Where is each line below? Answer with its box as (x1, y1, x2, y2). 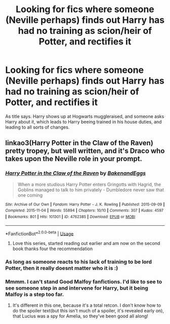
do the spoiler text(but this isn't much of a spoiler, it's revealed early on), (12, 308, 164, 314)
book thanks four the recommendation (12, 246, 93, 252)
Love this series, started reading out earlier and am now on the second (12, 240, 160, 247)
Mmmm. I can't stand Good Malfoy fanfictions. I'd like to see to (5, 278, 162, 286)
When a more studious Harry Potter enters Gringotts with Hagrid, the (17, 181, 161, 187)
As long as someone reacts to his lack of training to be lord (5, 258, 152, 265)
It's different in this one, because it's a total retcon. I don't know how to (12, 302, 161, 308)
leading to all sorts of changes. (5, 124, 70, 130)
